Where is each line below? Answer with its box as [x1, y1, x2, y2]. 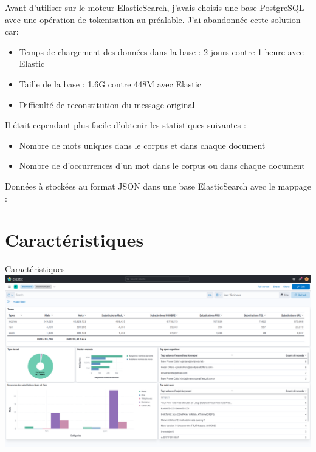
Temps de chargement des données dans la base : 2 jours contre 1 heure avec [19, 45, 304, 58]
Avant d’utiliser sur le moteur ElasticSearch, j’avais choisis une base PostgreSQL [5, 1, 304, 13]
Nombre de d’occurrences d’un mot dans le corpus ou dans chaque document [19, 159, 305, 172]
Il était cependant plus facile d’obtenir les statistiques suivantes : [5, 118, 246, 131]
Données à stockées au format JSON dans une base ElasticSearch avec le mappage [5, 179, 311, 192]
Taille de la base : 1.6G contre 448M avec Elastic [19, 77, 201, 90]
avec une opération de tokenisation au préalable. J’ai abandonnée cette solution [5, 13, 301, 26]
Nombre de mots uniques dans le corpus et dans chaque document [19, 139, 266, 151]
